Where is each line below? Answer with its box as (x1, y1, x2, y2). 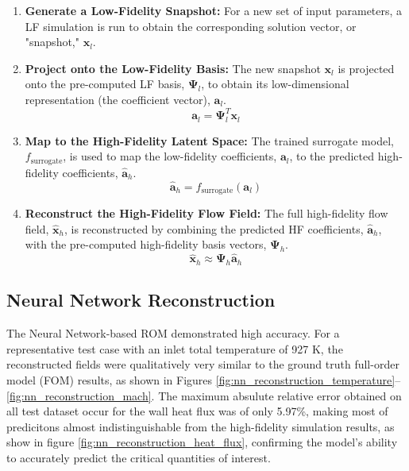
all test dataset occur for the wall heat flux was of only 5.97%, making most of (6, 403, 388, 419)
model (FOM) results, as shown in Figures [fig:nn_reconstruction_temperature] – (6, 371, 401, 388)
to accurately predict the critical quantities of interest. (6, 449, 271, 465)
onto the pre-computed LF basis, (25, 75, 185, 92)
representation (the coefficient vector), (25, 91, 210, 107)
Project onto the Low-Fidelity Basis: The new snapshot (25, 60, 321, 76)
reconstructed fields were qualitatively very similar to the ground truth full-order (6, 356, 399, 373)
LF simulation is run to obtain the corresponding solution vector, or (25, 17, 357, 34)
